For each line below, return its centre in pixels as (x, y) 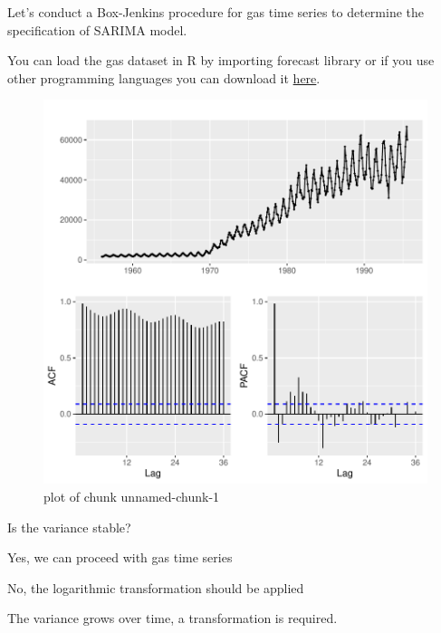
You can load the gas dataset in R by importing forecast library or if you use (221, 60)
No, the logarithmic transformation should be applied (156, 587)
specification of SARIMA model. (97, 29)
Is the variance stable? (69, 527)
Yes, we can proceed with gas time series (120, 557)
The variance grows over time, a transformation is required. (173, 618)
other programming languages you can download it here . (164, 77)
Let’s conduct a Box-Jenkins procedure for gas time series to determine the (216, 12)
